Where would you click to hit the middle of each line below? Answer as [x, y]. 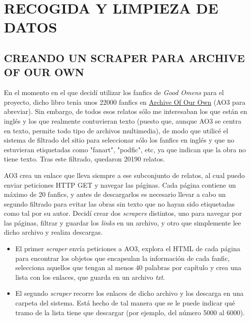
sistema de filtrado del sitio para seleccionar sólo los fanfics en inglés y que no [119, 140]
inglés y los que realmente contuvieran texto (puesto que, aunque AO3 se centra [123, 120]
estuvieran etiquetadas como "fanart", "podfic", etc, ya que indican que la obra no [125, 149]
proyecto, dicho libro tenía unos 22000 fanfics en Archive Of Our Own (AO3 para [125, 102]
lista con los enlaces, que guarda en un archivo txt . [90, 277]
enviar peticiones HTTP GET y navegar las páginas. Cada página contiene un [120, 185]
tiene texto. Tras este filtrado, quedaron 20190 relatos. [85, 159]
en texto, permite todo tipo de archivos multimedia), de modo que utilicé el [116, 130]
